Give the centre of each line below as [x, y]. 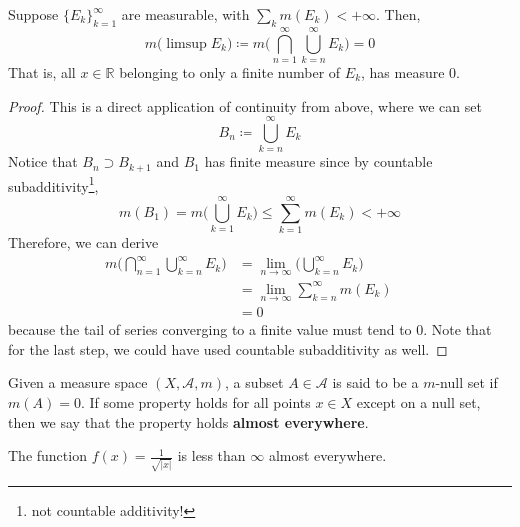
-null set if [466, 382]
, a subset [254, 382]
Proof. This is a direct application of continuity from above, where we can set [245, 105]
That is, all [42, 71]
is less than [211, 455]
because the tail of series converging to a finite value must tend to [210, 329]
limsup [186, 43]
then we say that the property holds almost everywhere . [188, 421]
